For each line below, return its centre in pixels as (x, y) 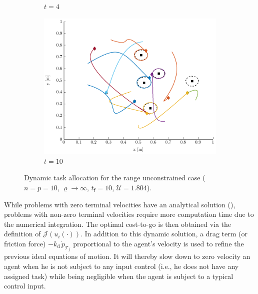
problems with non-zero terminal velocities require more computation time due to (129, 214)
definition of (22, 234)
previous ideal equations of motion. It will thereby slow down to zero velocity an (127, 256)
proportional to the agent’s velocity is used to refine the (158, 243)
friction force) (25, 243)
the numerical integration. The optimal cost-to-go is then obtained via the (118, 224)
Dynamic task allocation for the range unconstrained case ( (115, 178)
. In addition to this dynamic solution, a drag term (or (164, 234)
